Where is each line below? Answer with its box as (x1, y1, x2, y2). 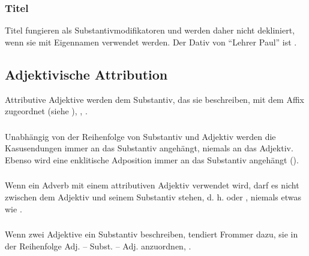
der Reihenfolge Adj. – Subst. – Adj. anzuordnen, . (5, 239, 191, 252)
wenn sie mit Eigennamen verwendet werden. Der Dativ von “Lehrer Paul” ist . (5, 35, 297, 48)
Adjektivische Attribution (5, 65, 168, 83)
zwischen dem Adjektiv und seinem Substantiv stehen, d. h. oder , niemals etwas (5, 191, 301, 203)
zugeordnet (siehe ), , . (5, 105, 88, 117)
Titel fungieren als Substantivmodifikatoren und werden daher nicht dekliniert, (5, 24, 295, 36)
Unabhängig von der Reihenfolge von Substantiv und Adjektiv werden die (5, 130, 276, 142)
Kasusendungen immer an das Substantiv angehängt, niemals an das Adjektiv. (5, 142, 293, 154)
